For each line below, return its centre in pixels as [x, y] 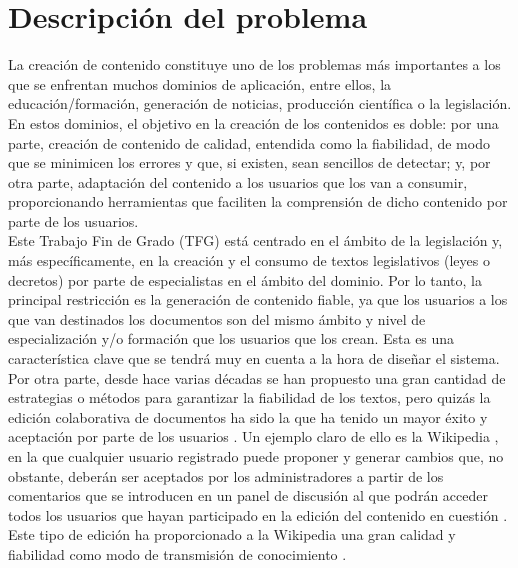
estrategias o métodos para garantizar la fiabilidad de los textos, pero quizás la [249, 397]
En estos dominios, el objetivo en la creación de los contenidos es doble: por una [253, 122]
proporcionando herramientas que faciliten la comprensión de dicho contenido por [258, 201]
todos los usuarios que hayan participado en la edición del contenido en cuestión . [258, 514]
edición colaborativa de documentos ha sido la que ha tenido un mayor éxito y [248, 416]
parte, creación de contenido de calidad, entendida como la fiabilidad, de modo [249, 142]
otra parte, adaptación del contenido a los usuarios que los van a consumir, [238, 181]
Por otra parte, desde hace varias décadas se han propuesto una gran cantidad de [257, 377]
